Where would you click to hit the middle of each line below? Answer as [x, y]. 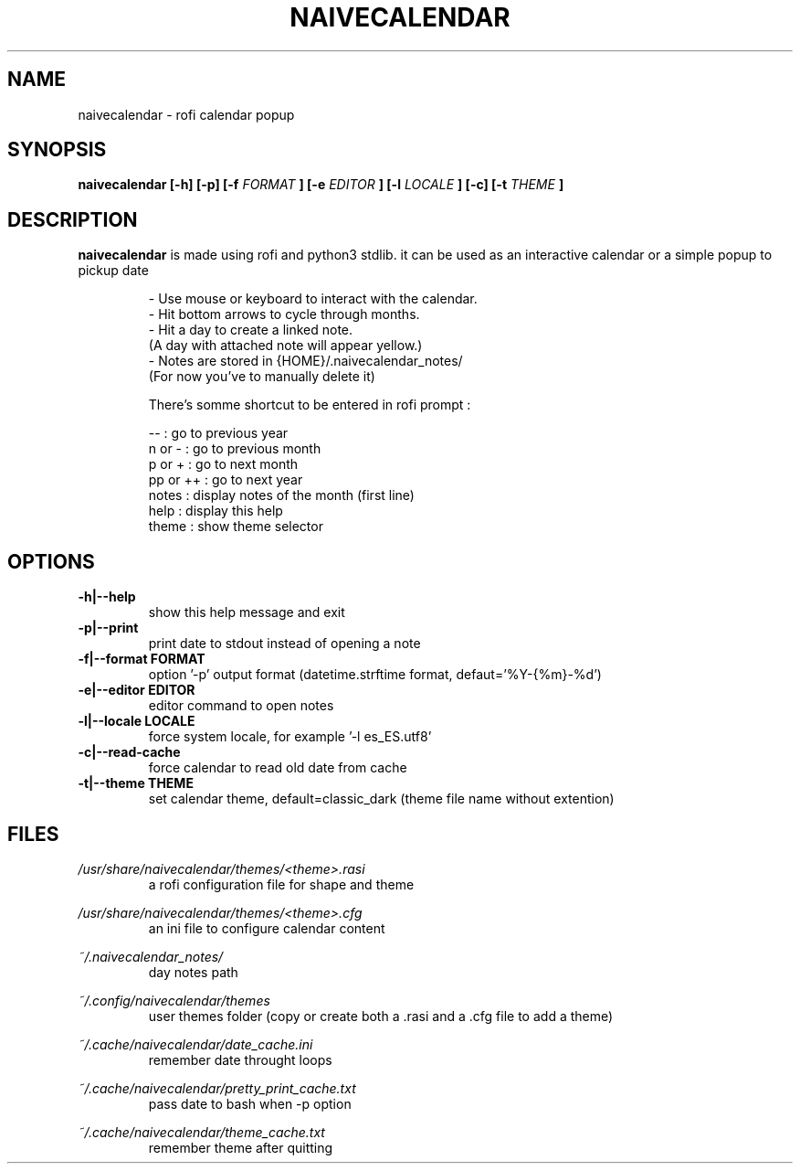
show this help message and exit [247, 612]
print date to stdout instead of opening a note [284, 644]
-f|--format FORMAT [142, 659]
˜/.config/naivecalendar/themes [174, 1000]
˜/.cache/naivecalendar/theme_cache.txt [201, 1132]
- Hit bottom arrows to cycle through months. [284, 314]
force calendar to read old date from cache [278, 768]
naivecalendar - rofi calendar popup [186, 114]
